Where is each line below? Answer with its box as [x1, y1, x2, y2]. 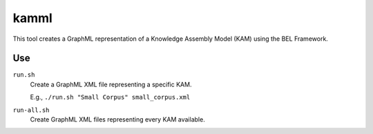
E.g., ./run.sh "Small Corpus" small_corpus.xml [30, 93, 191, 102]
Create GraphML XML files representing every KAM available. [30, 115, 205, 124]
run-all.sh [12, 106, 50, 114]
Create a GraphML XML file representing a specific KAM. [30, 80, 192, 88]
